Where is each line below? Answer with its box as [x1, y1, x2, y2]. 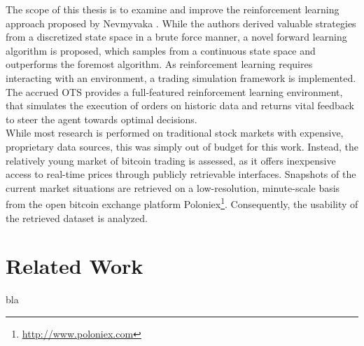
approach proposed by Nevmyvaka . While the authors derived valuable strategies [6, 15, 356, 30]
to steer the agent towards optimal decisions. [6, 111, 197, 126]
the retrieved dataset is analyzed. [6, 210, 148, 225]
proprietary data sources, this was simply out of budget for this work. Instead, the [6, 139, 359, 153]
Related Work [6, 251, 143, 280]
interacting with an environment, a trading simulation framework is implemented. [6, 70, 356, 85]
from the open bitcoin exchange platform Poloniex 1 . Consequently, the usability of [6, 195, 358, 211]
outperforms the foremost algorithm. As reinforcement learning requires [6, 57, 313, 71]
